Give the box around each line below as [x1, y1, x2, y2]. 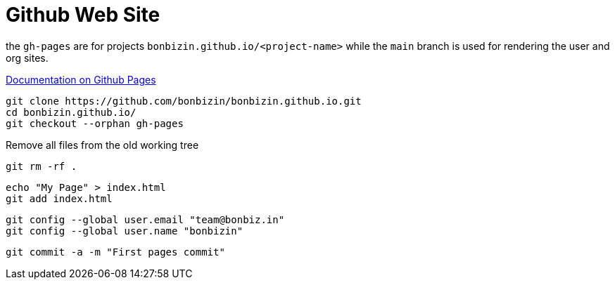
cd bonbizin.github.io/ [6, 106, 137, 118]
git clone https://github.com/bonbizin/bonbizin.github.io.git [6, 95, 362, 107]
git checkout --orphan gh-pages [6, 117, 184, 129]
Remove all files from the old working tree [6, 138, 199, 151]
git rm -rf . [6, 160, 77, 172]
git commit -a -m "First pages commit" [6, 246, 225, 258]
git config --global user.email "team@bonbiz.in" [6, 213, 285, 225]
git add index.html [6, 192, 113, 204]
